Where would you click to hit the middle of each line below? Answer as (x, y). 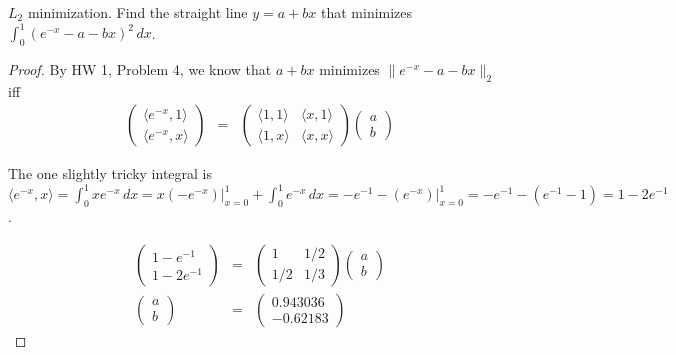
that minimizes (366, 12)
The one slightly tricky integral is (110, 173)
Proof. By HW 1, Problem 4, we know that (140, 68)
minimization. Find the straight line (137, 12)
